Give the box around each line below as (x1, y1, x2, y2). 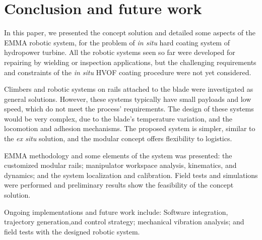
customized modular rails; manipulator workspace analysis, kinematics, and (4, 160, 237, 170)
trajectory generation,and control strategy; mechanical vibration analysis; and (4, 216, 244, 227)
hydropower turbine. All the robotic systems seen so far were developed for (4, 47, 235, 57)
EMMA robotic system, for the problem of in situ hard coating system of (4, 37, 230, 47)
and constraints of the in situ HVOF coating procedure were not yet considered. (4, 67, 251, 77)
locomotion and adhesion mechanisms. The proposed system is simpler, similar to (4, 123, 255, 134)
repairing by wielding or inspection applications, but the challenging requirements (4, 56, 256, 67)
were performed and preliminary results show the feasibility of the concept (4, 179, 234, 190)
